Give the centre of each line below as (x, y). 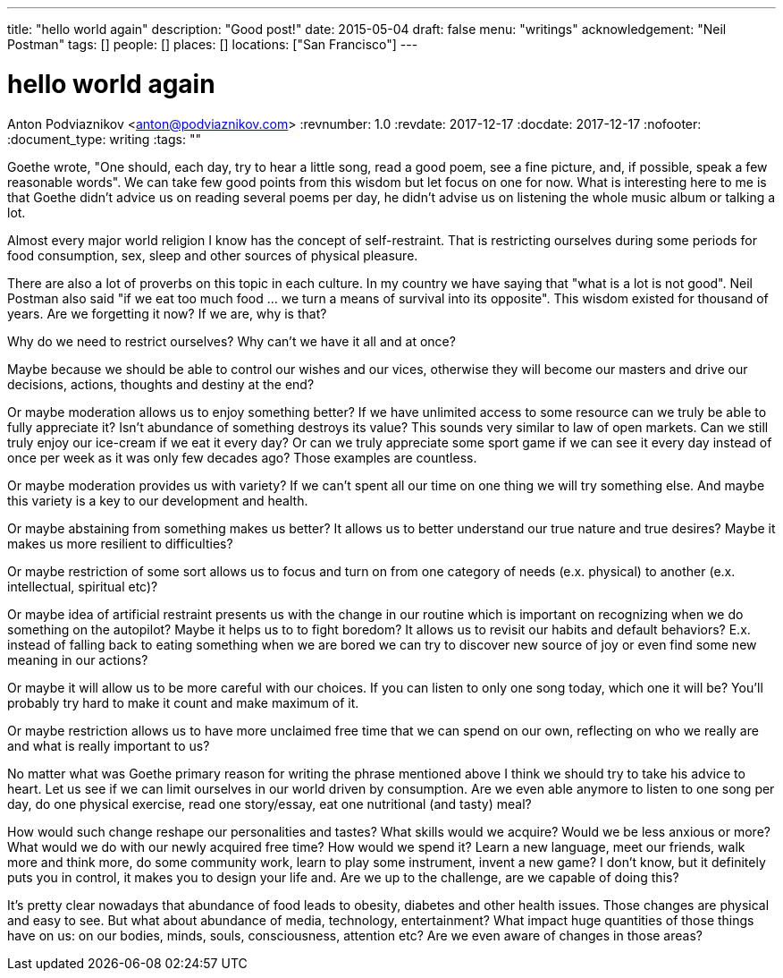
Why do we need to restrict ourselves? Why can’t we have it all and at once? (232, 341)
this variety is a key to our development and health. (158, 500)
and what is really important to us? (109, 745)
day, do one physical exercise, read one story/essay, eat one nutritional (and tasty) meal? (269, 804)
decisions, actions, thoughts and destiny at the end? (161, 384)
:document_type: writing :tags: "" (104, 139)
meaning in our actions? (78, 659)
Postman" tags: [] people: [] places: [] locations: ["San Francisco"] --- (213, 44)
